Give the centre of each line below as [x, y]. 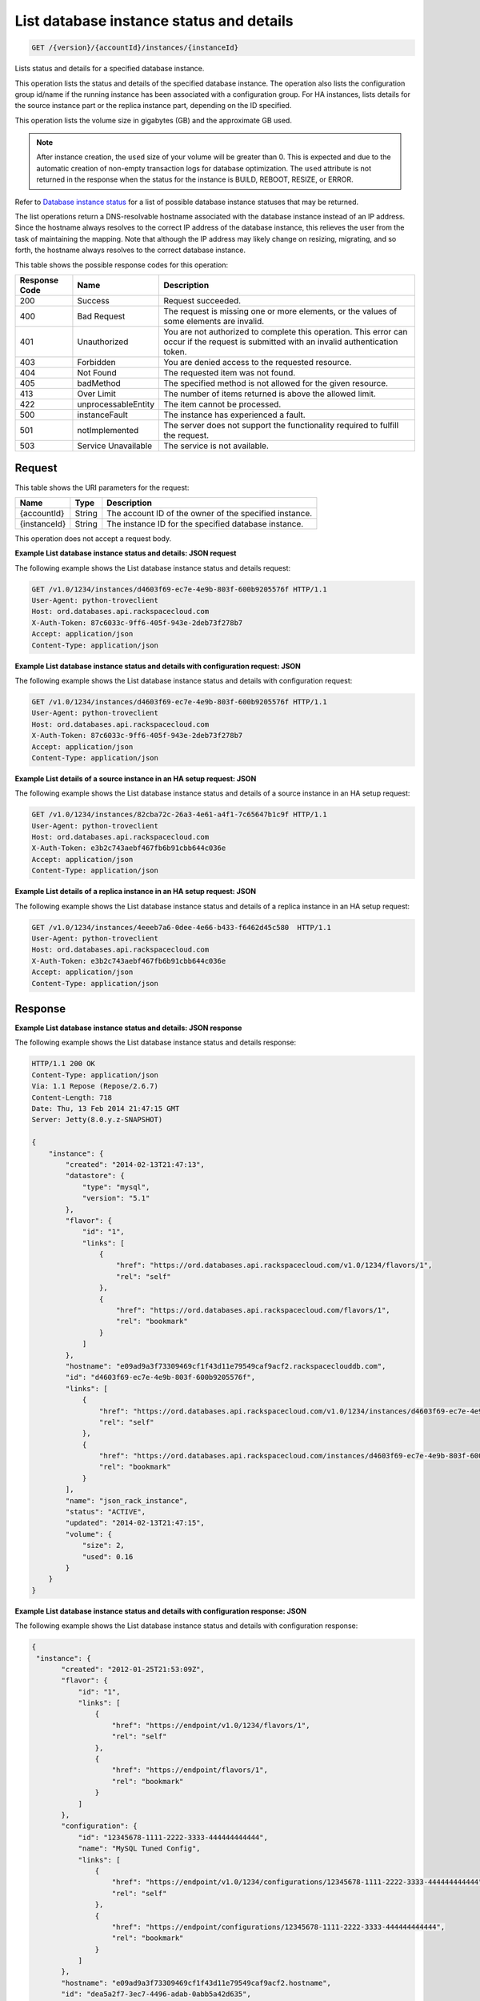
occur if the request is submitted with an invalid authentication [281, 342]
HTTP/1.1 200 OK [64, 1064]
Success [93, 300]
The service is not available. [216, 446]
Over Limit [96, 394]
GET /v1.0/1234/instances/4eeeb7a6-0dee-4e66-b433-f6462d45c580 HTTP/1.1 [182, 927]
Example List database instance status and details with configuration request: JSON [158, 666]
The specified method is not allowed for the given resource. [276, 383]
